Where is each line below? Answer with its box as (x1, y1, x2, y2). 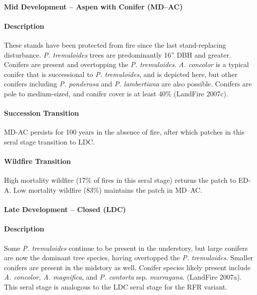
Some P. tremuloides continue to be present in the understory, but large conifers (4, 242, 248, 253)
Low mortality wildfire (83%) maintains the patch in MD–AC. (13, 184, 202, 195)
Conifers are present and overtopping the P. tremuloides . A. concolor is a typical (4, 59, 249, 70)
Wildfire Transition (4, 156, 71, 166)
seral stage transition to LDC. (4, 136, 95, 147)
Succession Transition (4, 108, 79, 118)
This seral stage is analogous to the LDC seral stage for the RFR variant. (4, 281, 228, 292)
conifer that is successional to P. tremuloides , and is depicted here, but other (4, 69, 238, 79)
